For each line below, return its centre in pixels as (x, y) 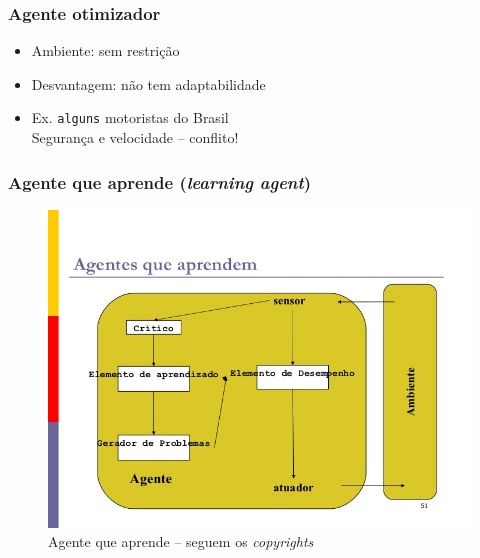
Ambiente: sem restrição (105, 50)
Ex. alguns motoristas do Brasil (130, 117)
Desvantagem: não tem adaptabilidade (148, 83)
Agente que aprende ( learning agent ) (160, 181)
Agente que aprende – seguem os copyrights (181, 541)
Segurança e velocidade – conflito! (135, 137)
